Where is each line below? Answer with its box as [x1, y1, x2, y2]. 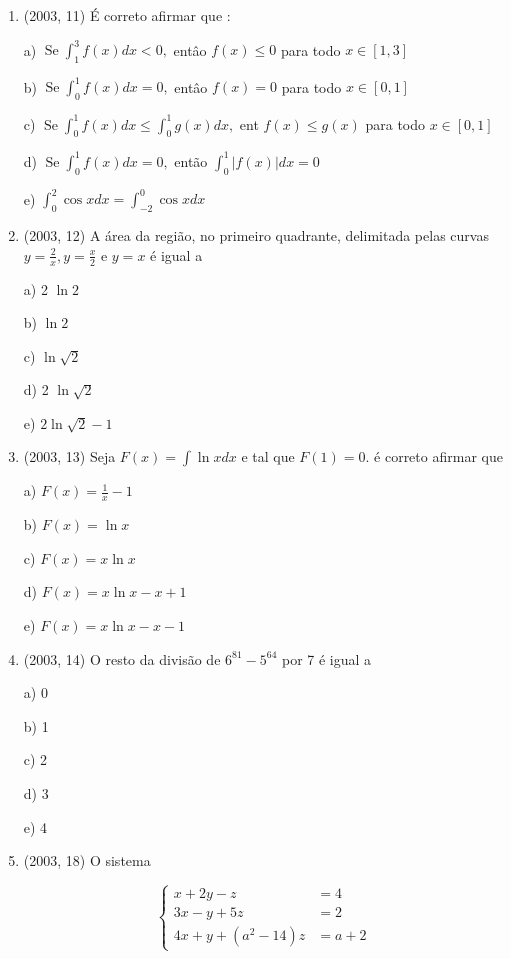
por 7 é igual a [281, 648, 372, 669]
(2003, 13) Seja [23, 446, 116, 467]
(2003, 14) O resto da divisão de [23, 648, 221, 669]
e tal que [241, 446, 295, 467]
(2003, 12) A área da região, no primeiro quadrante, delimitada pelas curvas [23, 225, 489, 246]
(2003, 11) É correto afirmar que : [23, 5, 231, 25]
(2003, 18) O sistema [23, 850, 151, 871]
